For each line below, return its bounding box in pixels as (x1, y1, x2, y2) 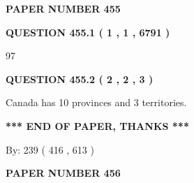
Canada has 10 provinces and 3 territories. (6, 95, 187, 110)
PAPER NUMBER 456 (6, 166, 121, 180)
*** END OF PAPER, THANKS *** (6, 118, 189, 133)
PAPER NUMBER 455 (6, 1, 121, 15)
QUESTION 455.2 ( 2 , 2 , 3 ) (6, 71, 154, 86)
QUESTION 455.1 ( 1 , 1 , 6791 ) (6, 24, 170, 39)
